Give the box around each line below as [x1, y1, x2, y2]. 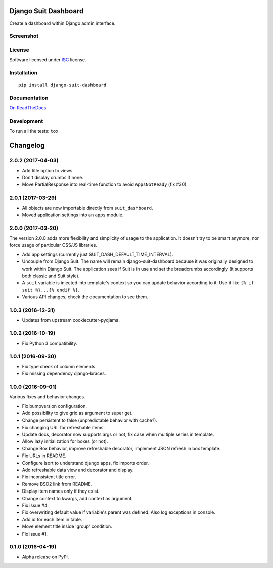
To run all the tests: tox [9, 128, 59, 134]
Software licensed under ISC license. [9, 57, 86, 63]
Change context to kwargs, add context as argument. [22, 495, 133, 501]
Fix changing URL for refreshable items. [22, 424, 105, 430]
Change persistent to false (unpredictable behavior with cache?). [22, 417, 158, 423]
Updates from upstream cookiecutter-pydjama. [22, 317, 120, 323]
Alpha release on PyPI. [22, 554, 69, 560]
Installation [9, 69, 38, 76]
